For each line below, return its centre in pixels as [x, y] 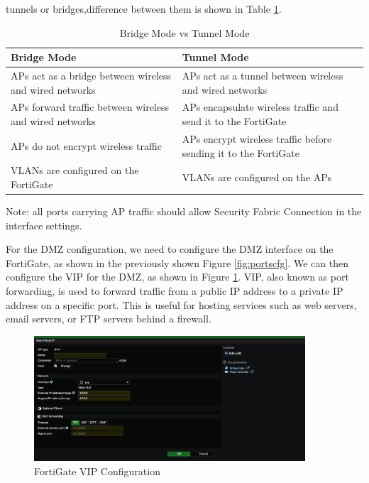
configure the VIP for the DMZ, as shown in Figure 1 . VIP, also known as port [177, 277]
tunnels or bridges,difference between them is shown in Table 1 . [144, 9]
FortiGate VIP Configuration [97, 471]
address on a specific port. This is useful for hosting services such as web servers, [181, 304]
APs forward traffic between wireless [90, 107]
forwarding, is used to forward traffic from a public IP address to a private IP [175, 291]
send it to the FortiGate [234, 121]
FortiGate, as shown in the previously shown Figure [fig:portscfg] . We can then [177, 262]
